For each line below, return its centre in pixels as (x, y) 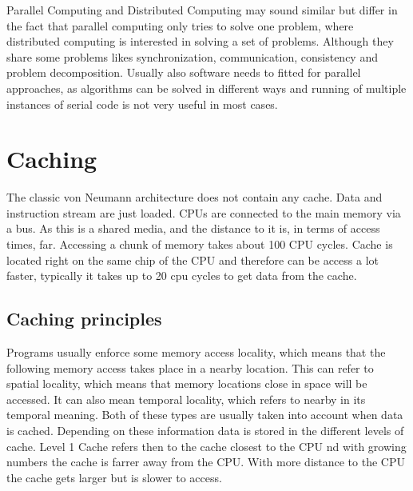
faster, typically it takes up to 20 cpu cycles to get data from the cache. (182, 275)
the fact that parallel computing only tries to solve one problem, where (180, 25)
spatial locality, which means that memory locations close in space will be (187, 383)
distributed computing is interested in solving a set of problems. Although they (200, 41)
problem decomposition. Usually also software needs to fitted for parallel (184, 72)
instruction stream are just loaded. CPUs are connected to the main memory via (204, 212)
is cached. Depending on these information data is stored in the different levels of (205, 431)
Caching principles (84, 319)
